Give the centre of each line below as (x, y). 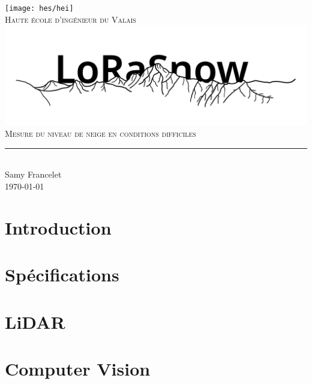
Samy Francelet (33, 174)
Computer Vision (78, 368)
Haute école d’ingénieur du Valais (70, 19)
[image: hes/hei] (39, 8)
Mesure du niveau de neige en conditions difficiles (100, 133)
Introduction (58, 227)
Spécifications (62, 274)
